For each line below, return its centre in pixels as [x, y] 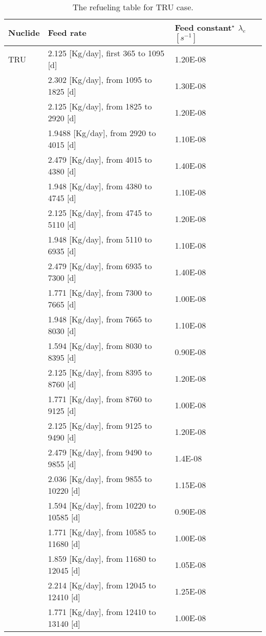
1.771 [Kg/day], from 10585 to [102, 532]
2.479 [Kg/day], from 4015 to [100, 159]
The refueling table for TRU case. [133, 7]
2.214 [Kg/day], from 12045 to [102, 585]
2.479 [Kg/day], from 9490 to [100, 452]
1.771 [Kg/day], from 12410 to [102, 612]
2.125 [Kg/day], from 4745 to [100, 213]
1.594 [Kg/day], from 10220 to [102, 505]
